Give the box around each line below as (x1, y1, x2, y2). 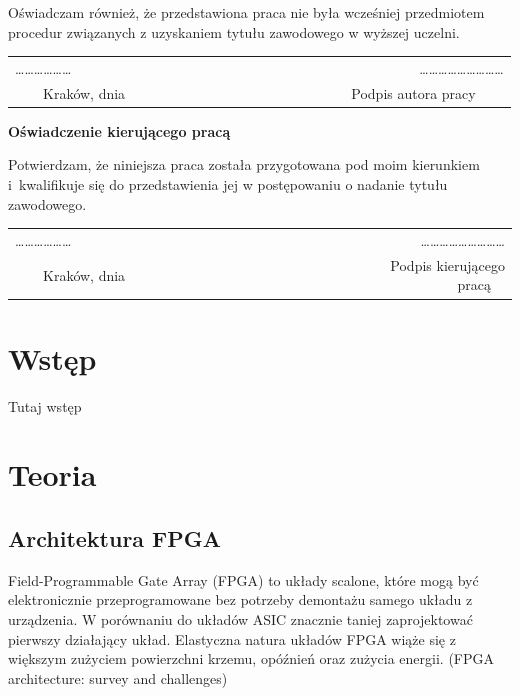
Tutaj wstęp (8, 395, 82, 416)
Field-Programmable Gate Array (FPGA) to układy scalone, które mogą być (8, 569, 479, 590)
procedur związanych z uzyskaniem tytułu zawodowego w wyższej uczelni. (8, 21, 460, 42)
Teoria (8, 454, 97, 495)
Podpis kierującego (390, 254, 505, 275)
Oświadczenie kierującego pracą (8, 120, 231, 141)
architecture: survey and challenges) (8, 667, 228, 688)
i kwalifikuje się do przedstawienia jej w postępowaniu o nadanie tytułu (8, 174, 448, 195)
